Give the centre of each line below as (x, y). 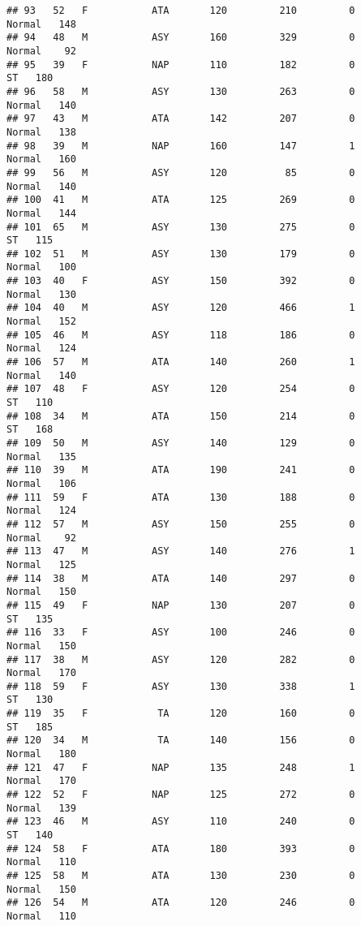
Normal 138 (41, 132)
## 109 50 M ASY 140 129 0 (181, 443)
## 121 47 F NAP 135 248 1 (181, 767)
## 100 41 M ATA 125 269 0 (181, 200)
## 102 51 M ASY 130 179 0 (181, 254)
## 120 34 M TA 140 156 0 (181, 741)
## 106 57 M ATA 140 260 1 (181, 362)
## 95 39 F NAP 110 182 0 (181, 65)
